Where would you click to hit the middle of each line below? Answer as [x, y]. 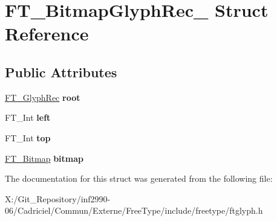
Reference [47, 34]
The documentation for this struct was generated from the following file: [139, 178]
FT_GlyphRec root [43, 97]
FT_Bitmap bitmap [44, 158]
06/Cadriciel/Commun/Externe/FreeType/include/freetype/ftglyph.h [134, 210]
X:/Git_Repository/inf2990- [58, 198]
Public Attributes [61, 72]
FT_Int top [28, 137]
